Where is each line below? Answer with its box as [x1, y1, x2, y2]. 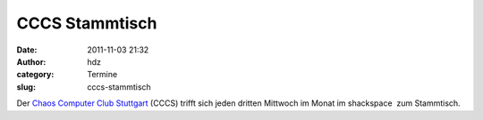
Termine [87, 69, 118, 80]
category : [16, 69, 55, 80]
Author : [16, 56, 47, 67]
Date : [16, 44, 38, 55]
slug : [16, 81, 36, 92]
